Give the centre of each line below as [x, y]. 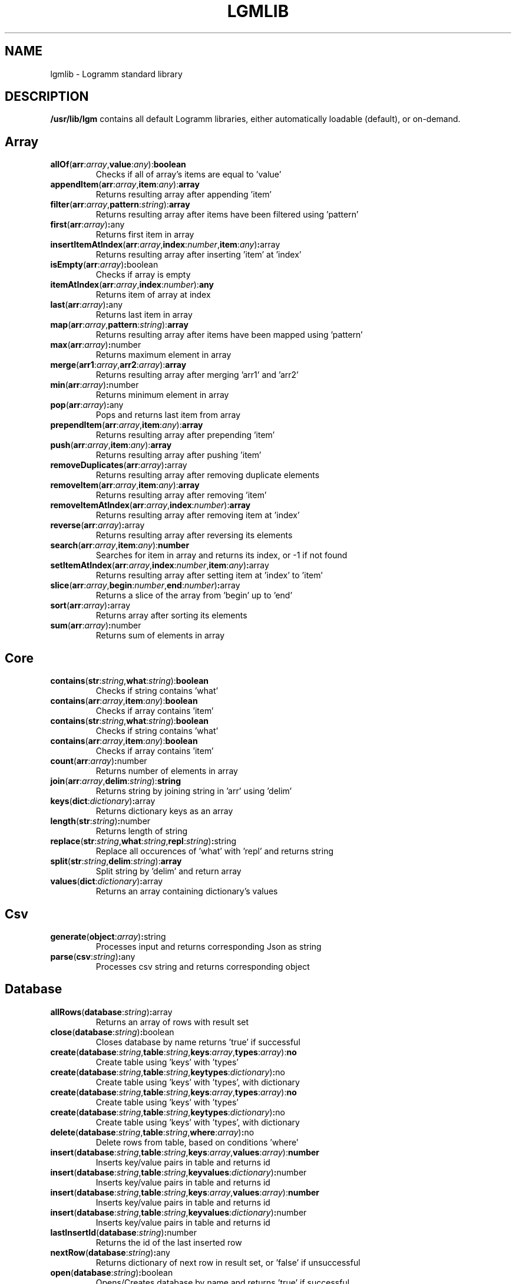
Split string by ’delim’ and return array [168, 871]
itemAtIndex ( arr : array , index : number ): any [132, 285]
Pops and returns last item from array [168, 415]
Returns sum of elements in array [160, 636]
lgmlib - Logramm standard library [116, 74]
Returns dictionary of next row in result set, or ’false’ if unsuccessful [228, 1262]
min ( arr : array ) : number [95, 385]
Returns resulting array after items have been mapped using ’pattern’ [229, 335]
